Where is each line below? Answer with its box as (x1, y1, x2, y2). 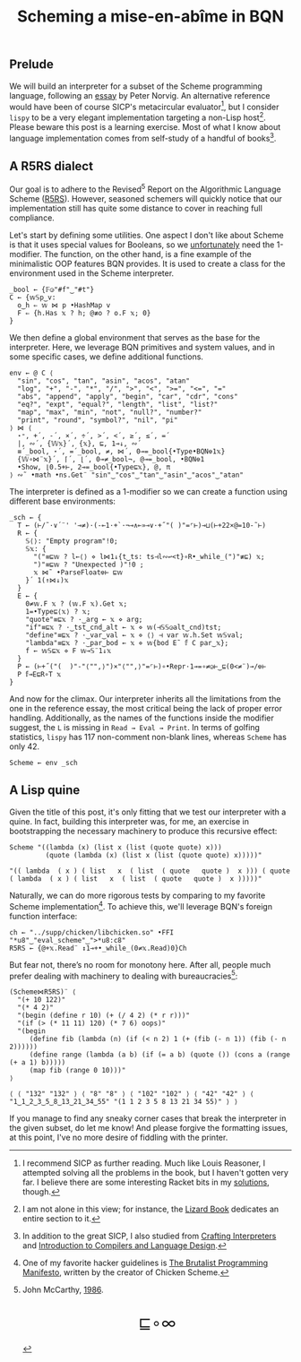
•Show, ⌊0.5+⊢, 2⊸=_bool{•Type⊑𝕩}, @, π (17, 463, 171, 472)
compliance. (9, 212, 56, 223)
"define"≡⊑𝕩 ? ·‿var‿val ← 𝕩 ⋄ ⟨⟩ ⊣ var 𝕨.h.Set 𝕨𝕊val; (25, 631, 244, 640)
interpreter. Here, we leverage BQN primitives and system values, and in (9, 342, 276, 353)
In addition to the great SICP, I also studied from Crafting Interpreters (21, 1230, 277, 1242)
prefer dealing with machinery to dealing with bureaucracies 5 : (9, 969, 238, 981)
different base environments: (9, 496, 116, 507)
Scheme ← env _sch (9, 759, 78, 768)
